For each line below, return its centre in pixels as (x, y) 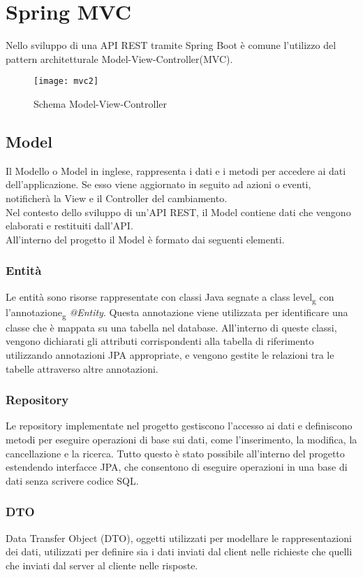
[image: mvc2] (66, 81)
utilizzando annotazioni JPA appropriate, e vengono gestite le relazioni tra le (170, 354)
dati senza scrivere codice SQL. (72, 480)
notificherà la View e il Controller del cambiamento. (117, 198)
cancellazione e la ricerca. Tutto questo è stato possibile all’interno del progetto (175, 453)
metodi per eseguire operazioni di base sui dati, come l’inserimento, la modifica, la (181, 439)
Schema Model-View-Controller (101, 103)
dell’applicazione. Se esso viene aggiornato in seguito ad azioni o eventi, (158, 184)
